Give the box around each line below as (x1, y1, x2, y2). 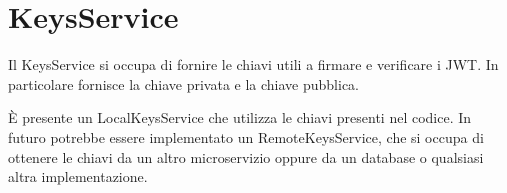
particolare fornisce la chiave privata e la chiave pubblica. (8, 73, 360, 94)
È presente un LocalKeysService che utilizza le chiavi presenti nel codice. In (8, 107, 472, 128)
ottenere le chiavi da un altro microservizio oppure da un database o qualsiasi (8, 146, 484, 167)
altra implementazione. (8, 166, 148, 187)
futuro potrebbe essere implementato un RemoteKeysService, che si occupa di (8, 126, 484, 147)
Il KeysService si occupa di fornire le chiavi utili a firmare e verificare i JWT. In (8, 54, 499, 75)
